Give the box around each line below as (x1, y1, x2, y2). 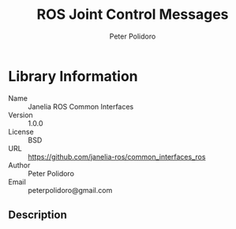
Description (8, 209, 67, 222)
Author (8, 160, 31, 170)
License (8, 127, 34, 136)
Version (8, 110, 33, 120)
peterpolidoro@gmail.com (28, 185, 113, 194)
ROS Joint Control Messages (36, 6, 229, 24)
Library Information (8, 67, 138, 85)
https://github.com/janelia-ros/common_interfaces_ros (28, 152, 206, 161)
